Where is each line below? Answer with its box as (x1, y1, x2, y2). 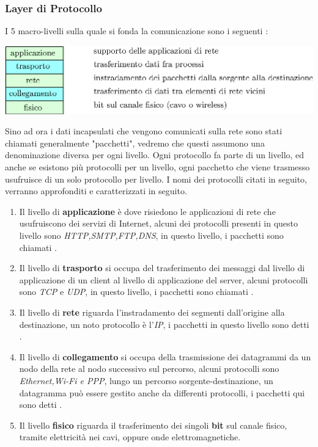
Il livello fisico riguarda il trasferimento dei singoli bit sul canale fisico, (19, 418, 287, 431)
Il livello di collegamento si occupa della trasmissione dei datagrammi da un (19, 350, 311, 363)
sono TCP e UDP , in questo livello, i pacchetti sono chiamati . (19, 285, 254, 298)
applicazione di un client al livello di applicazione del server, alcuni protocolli (19, 273, 308, 286)
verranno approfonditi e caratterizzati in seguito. (5, 184, 187, 197)
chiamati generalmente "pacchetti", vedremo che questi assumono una (5, 136, 265, 149)
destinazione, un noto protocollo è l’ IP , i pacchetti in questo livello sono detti (19, 318, 309, 330)
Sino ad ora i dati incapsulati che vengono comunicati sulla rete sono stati (5, 125, 283, 137)
